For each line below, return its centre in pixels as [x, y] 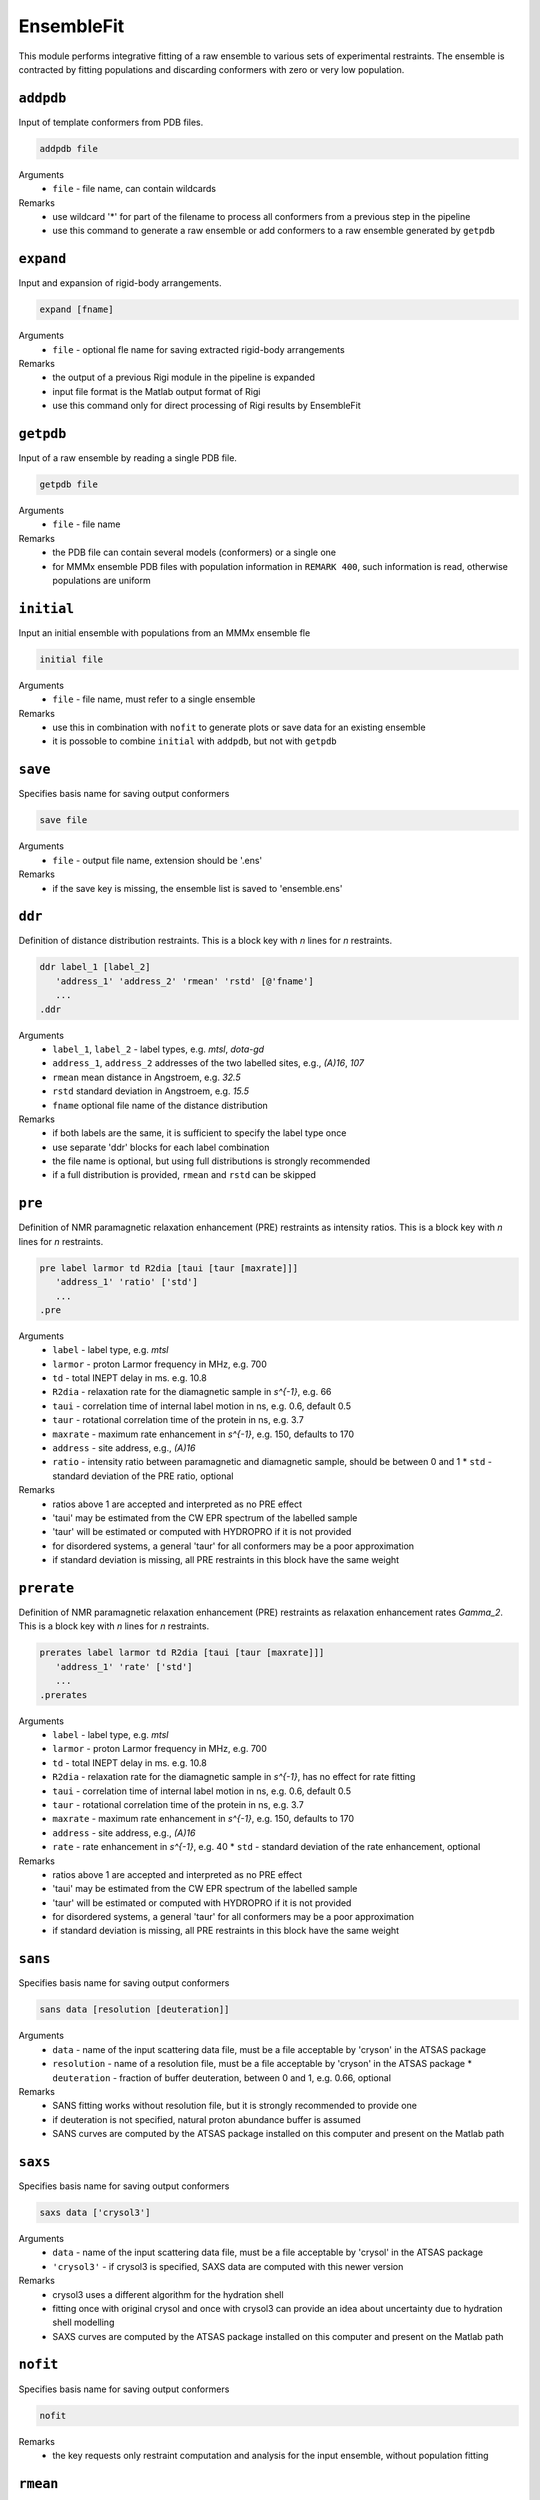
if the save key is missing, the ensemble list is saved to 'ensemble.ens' [197, 888]
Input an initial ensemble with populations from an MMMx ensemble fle [164, 632]
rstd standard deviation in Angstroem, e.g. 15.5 [151, 1091]
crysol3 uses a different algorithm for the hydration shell [168, 2294]
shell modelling [83, 2322]
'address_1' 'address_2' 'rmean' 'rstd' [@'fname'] [184, 981]
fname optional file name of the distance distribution [160, 1105]
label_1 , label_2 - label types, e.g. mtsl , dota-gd [158, 1049]
